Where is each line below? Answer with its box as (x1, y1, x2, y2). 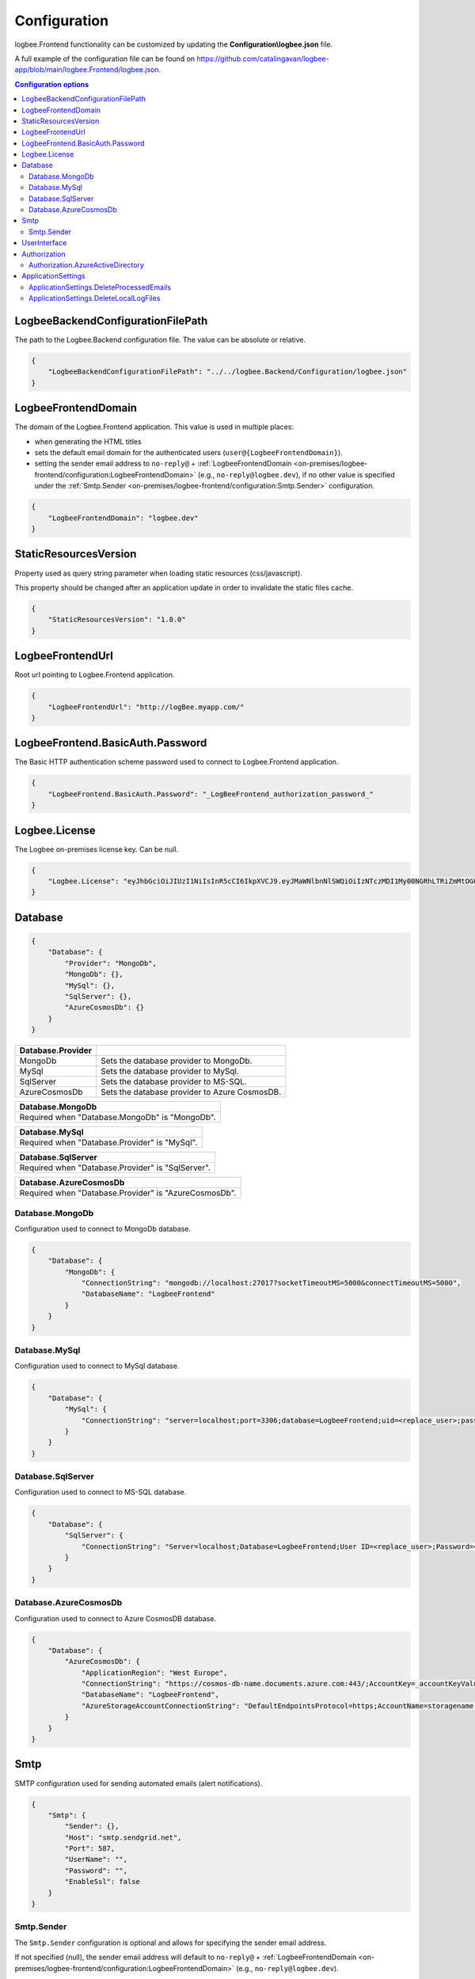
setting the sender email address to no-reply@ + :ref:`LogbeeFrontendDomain (34, 459, 292, 469)
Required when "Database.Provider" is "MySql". (19, 1137, 198, 1148)
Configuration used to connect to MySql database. (14, 1362, 180, 1371)
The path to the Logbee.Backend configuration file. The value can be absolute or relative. (14, 335, 306, 344)
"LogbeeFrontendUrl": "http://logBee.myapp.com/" (47, 702, 245, 712)
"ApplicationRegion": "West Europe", (81, 1668, 228, 1677)
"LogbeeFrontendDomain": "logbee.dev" (47, 513, 199, 522)
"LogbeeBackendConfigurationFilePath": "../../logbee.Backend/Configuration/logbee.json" (47, 367, 408, 376)
